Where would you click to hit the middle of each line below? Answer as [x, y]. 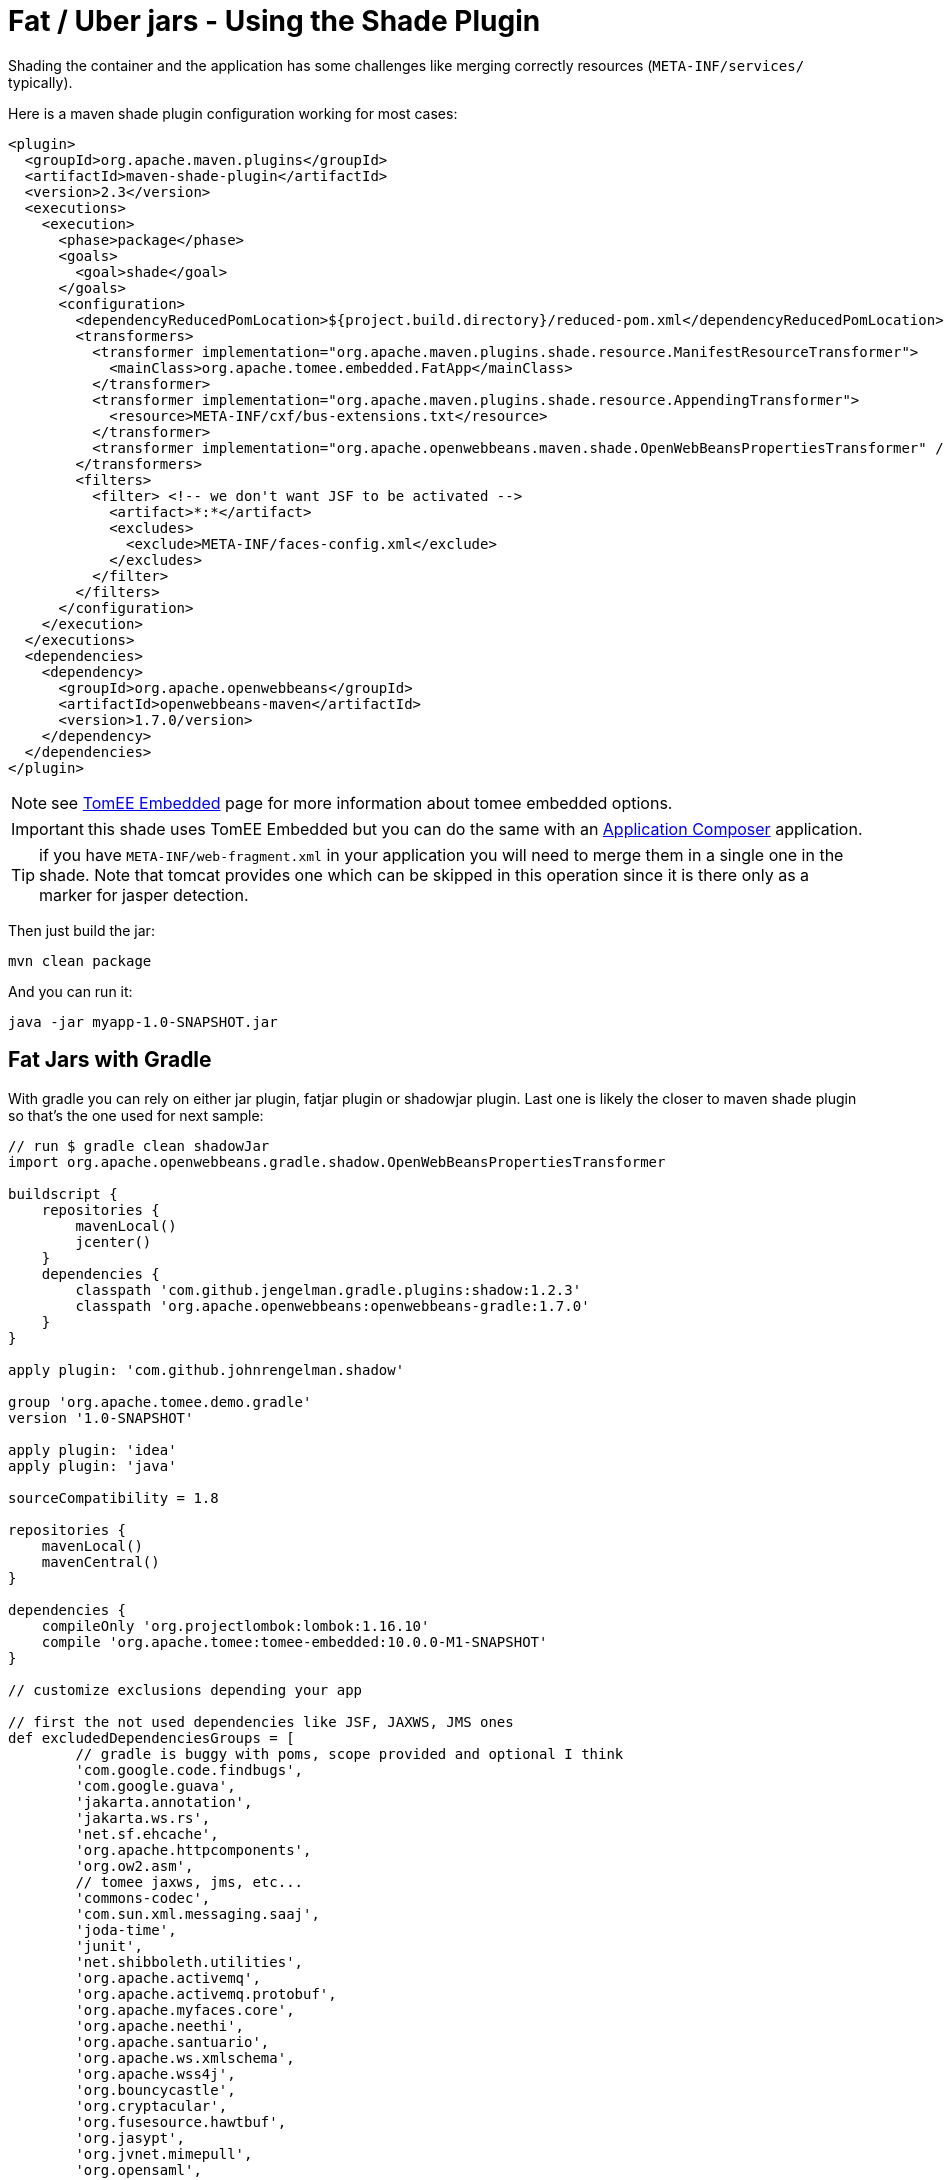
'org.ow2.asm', [134, 1865]
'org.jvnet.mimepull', [164, 2153]
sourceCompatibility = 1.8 [113, 1497]
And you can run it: [70, 991]
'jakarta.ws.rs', [143, 1817]
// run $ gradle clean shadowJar [139, 1145]
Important [47, 828]
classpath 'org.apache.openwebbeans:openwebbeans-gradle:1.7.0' [332, 1305]
